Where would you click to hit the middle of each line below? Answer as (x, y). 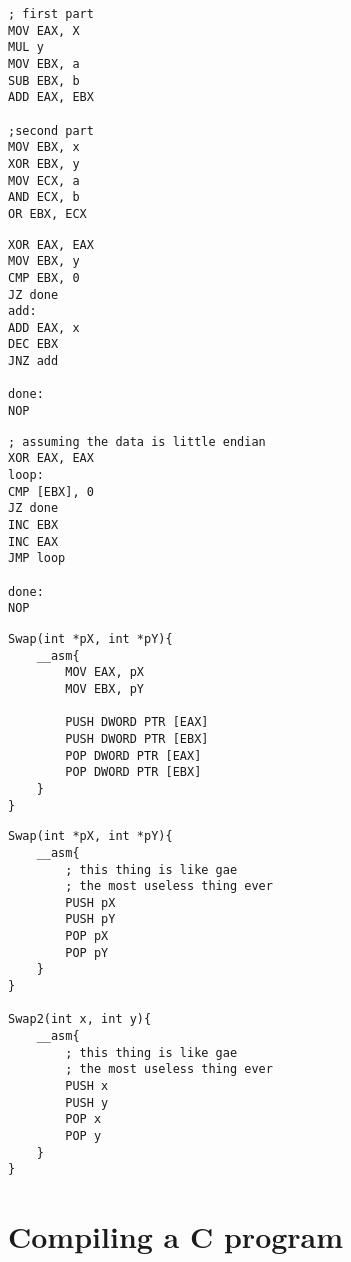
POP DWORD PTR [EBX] (133, 772)
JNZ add (33, 361)
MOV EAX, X (44, 30)
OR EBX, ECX (47, 213)
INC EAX (33, 541)
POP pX (87, 936)
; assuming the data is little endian (137, 441)
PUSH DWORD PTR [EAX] (137, 722)
